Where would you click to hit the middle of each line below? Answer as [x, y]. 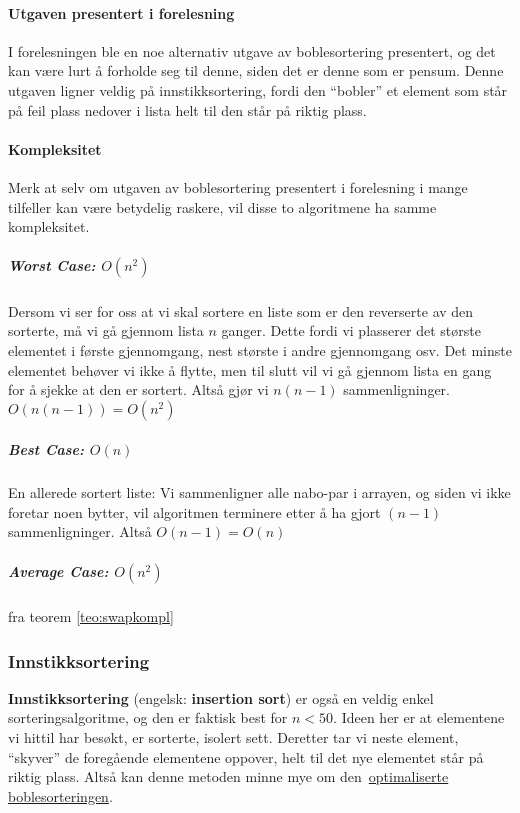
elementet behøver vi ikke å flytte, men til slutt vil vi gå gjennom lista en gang [250, 369]
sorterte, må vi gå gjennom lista [106, 330]
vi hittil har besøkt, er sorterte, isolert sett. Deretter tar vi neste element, [233, 737]
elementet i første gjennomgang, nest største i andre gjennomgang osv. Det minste [260, 349]
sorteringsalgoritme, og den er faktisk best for [148, 717]
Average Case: [58, 570]
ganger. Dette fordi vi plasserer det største [351, 330]
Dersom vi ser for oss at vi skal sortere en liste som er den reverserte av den [241, 310]
